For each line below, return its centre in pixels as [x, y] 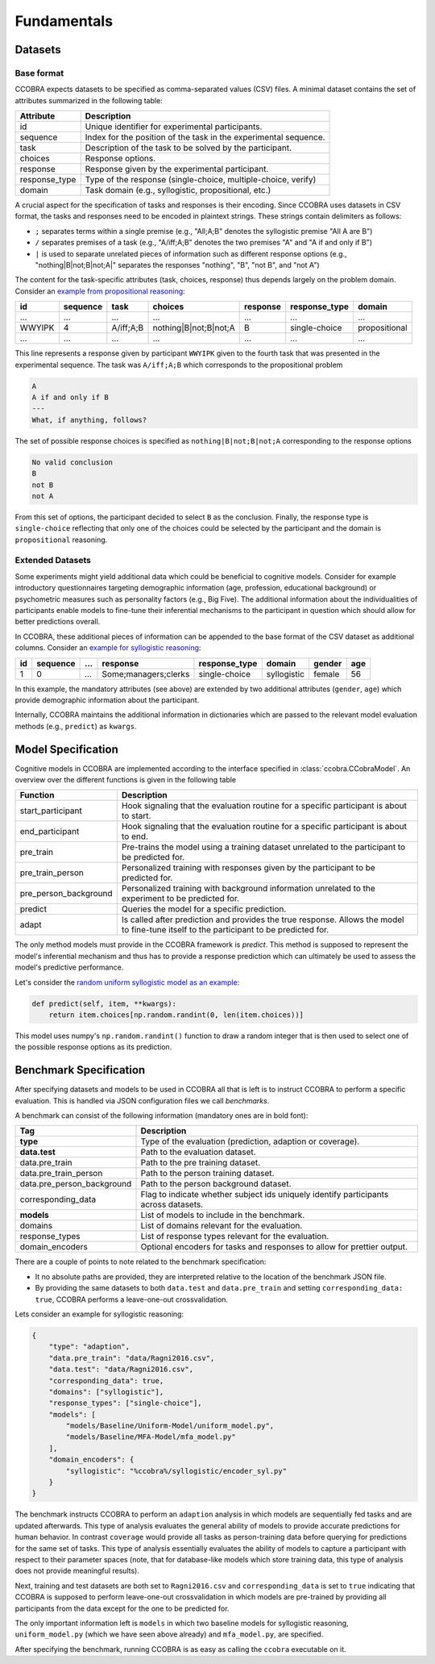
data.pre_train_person [61, 1174]
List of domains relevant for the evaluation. [222, 1226]
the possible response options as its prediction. [93, 1047]
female [327, 674]
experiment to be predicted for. [180, 899]
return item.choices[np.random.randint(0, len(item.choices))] [176, 1015]
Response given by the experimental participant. [177, 169]
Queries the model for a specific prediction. [204, 909]
